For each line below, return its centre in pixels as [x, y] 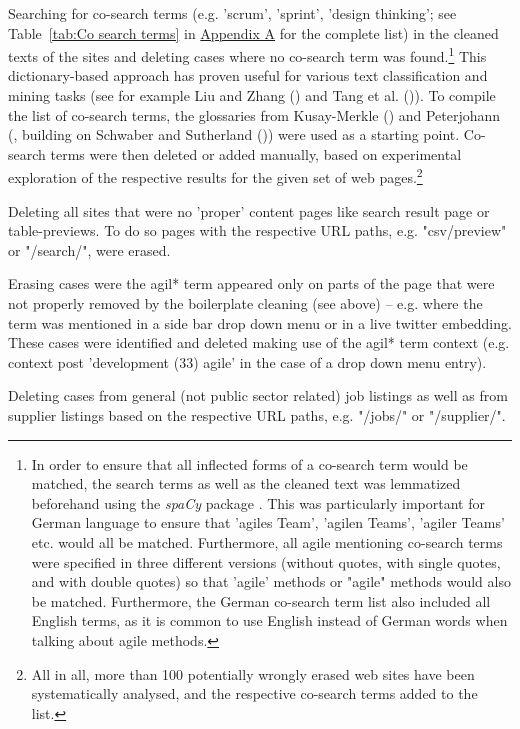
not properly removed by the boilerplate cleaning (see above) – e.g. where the [245, 303]
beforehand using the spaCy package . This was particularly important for [258, 502]
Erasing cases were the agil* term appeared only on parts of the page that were [251, 283]
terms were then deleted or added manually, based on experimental [256, 153]
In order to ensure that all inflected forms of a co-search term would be [249, 463]
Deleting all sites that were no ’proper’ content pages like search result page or [249, 210]
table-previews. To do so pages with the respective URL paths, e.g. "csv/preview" [257, 230]
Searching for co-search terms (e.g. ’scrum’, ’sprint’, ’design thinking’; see [232, 13]
